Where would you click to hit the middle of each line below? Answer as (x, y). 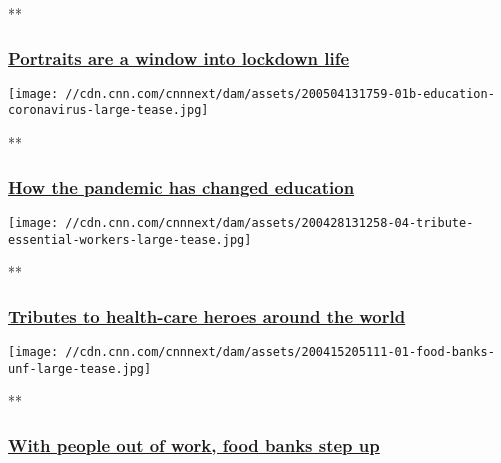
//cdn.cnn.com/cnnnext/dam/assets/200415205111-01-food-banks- (280, 352)
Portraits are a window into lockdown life (179, 57)
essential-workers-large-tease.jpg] (130, 239)
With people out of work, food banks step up (194, 444)
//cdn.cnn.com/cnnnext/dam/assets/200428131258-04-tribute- (269, 222)
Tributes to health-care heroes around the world (207, 315)
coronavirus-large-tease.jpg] (108, 110)
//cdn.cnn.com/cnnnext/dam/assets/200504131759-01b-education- (280, 93)
